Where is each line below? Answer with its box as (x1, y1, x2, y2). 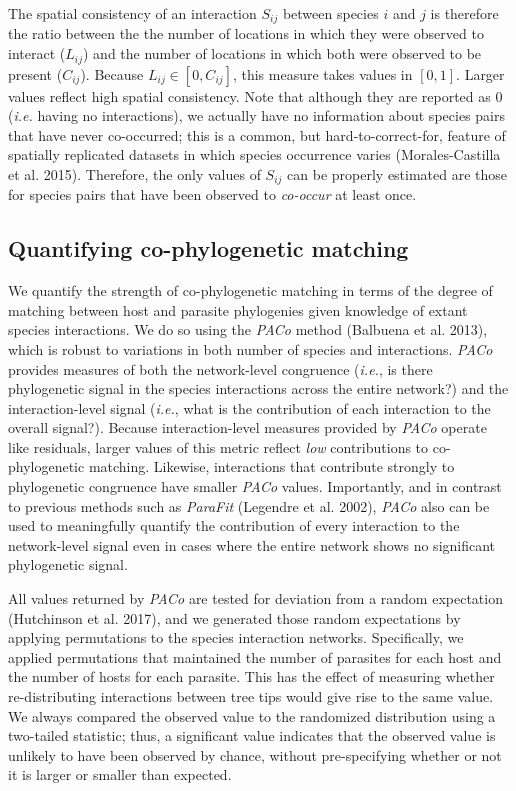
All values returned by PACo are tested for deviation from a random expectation (8, 588, 503, 609)
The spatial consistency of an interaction (8, 3, 257, 23)
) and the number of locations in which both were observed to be (82, 43, 482, 64)
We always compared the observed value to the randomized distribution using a (8, 705, 496, 726)
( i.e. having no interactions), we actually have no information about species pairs (8, 105, 505, 126)
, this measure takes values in (232, 63, 413, 84)
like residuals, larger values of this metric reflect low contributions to (8, 436, 429, 457)
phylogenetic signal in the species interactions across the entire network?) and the (8, 378, 509, 399)
